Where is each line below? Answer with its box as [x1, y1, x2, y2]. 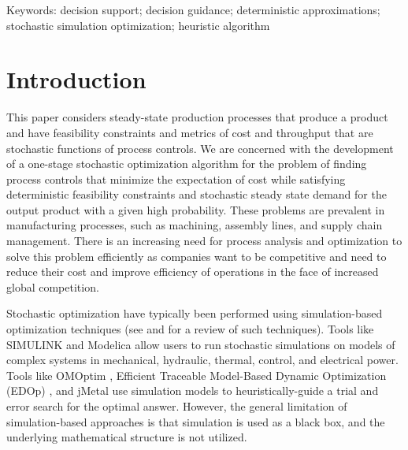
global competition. [6, 278, 99, 295]
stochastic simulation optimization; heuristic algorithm [6, 17, 270, 33]
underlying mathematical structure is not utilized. [6, 429, 247, 445]
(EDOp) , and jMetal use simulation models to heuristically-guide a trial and [6, 382, 379, 399]
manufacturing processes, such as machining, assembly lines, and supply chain [6, 217, 383, 233]
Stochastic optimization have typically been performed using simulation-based [6, 305, 383, 322]
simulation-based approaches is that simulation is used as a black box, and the [6, 413, 385, 430]
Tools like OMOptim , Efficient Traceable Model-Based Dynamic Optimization [6, 366, 387, 383]
